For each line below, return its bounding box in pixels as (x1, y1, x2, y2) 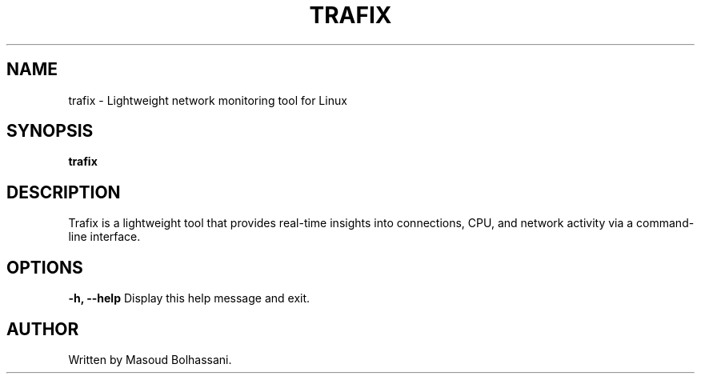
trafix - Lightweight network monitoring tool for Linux (68, 93, 347, 107)
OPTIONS (6, 257, 83, 278)
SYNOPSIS (6, 121, 94, 142)
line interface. (68, 230, 141, 244)
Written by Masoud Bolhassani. (68, 352, 232, 366)
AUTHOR (6, 318, 79, 339)
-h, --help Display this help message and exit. (68, 291, 310, 306)
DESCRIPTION (6, 182, 121, 202)
